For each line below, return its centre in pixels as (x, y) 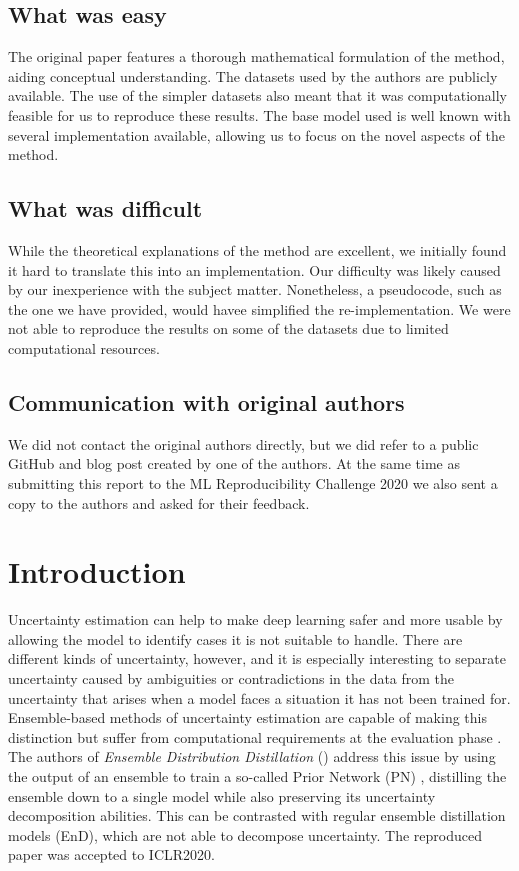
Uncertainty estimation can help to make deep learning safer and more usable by (255, 619)
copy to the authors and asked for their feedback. (159, 502)
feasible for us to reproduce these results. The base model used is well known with (259, 114)
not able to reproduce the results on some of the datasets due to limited (228, 328)
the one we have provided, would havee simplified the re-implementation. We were (259, 308)
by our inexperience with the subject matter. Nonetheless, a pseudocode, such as (255, 289)
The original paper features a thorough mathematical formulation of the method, (256, 56)
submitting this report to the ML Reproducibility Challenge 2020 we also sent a (253, 482)
